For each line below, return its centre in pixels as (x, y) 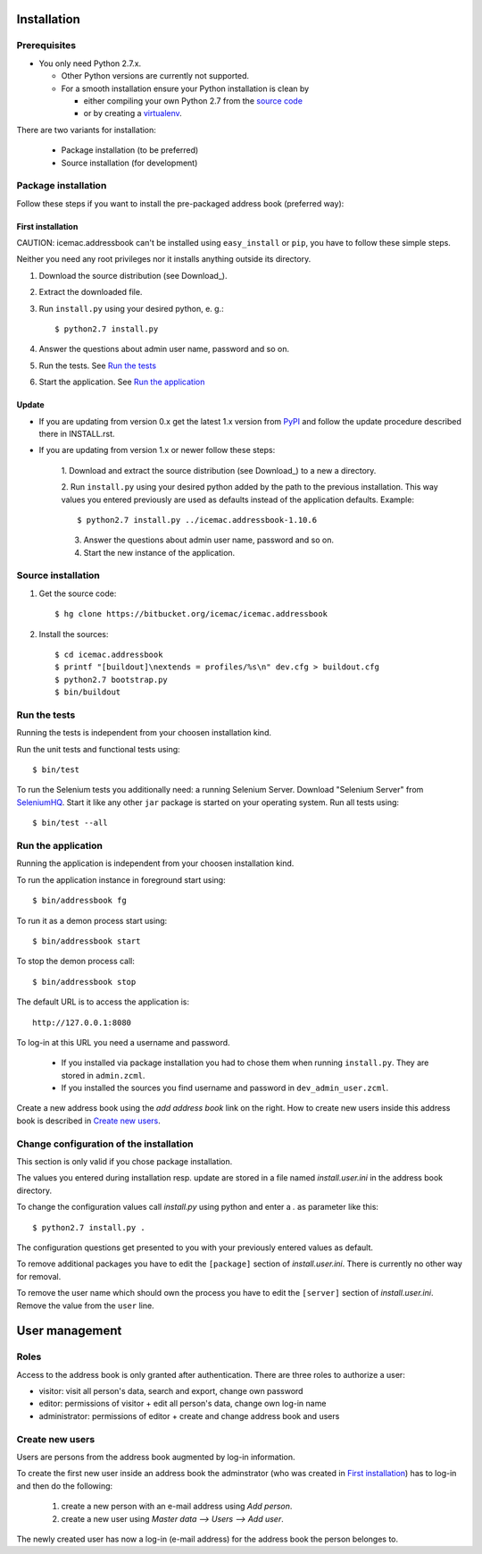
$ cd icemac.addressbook (109, 654)
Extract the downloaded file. (91, 292)
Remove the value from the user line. (86, 1306)
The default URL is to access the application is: (103, 1002)
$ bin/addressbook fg (79, 901)
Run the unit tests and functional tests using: (98, 749)
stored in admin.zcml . (103, 1075)
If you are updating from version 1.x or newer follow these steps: (157, 450)
